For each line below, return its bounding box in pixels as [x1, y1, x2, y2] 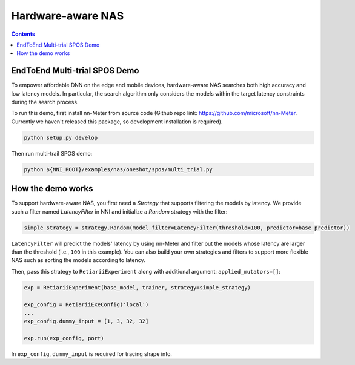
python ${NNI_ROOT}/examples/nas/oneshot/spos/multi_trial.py [24, 166, 213, 173]
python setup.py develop [24, 134, 98, 141]
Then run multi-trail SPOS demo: [11, 150, 93, 157]
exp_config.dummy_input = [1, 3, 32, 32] [24, 318, 149, 325]
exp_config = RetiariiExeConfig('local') [24, 301, 149, 308]
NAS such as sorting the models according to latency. [11, 257, 145, 264]
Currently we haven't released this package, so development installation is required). [11, 118, 223, 125]
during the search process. [11, 99, 79, 106]
